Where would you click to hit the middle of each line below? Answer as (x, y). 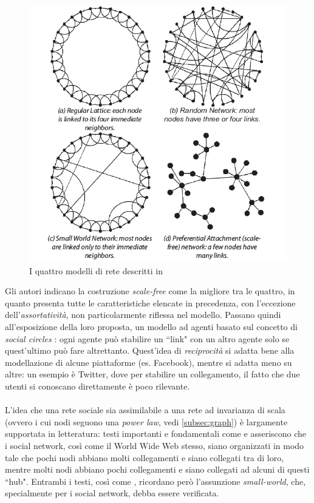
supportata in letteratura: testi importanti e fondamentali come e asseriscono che (156, 434)
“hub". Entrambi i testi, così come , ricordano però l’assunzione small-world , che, (155, 481)
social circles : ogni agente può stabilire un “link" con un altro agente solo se (147, 338)
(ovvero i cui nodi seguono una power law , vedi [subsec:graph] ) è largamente (146, 421)
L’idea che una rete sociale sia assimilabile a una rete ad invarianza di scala (145, 410)
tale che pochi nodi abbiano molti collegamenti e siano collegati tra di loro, (145, 457)
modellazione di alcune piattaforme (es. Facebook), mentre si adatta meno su (148, 362)
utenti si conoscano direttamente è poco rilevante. (97, 386)
